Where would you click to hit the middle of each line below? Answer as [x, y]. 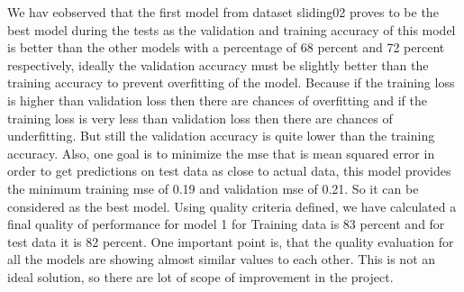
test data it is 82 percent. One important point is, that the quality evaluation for [231, 241]
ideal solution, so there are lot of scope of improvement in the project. [200, 276]
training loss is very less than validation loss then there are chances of [200, 118]
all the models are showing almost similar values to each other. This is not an [222, 259]
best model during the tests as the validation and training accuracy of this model [232, 29]
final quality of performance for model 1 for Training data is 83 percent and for [226, 224]
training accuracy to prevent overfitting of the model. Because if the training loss [231, 82]
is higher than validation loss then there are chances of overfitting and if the [217, 100]
